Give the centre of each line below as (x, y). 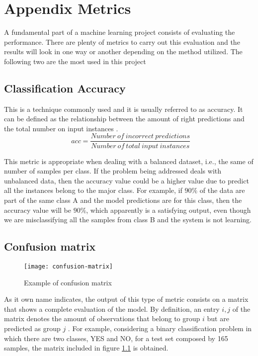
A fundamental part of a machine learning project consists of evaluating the (120, 32)
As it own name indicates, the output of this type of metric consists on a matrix (126, 299)
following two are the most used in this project (75, 61)
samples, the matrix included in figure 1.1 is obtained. (86, 348)
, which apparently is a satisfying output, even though (169, 210)
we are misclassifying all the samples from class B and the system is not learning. (128, 220)
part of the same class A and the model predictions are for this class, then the (123, 200)
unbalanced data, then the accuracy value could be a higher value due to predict (127, 180)
